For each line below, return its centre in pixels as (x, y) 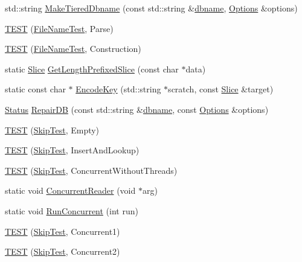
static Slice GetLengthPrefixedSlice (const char (92, 69)
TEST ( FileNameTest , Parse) (59, 28)
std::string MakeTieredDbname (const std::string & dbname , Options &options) (151, 8)
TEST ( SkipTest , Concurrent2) (63, 251)
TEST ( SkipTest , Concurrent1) (63, 231)
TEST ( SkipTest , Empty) (52, 129)
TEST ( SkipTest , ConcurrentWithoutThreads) (91, 170)
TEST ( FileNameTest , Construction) (73, 49)
